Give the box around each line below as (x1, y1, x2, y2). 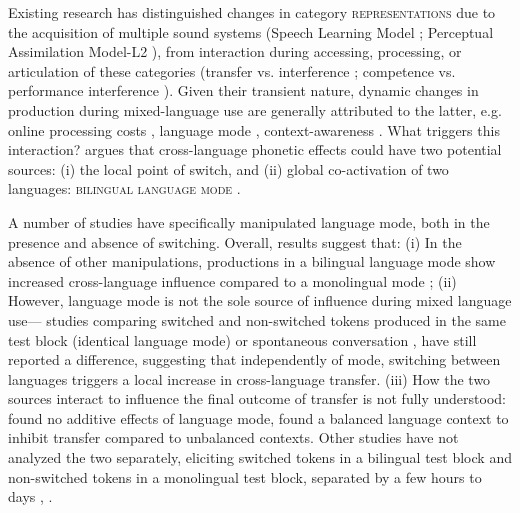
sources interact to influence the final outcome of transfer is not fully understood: (8, 388, 506, 409)
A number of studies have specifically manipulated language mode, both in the (8, 211, 490, 232)
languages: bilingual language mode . (8, 178, 241, 199)
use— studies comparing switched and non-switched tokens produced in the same (8, 309, 506, 330)
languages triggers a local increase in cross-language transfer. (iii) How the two (8, 368, 491, 389)
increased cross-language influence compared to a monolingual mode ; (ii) (8, 270, 457, 291)
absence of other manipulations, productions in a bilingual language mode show (8, 251, 496, 272)
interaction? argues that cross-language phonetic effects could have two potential (8, 139, 502, 160)
